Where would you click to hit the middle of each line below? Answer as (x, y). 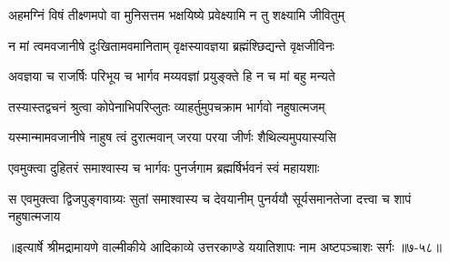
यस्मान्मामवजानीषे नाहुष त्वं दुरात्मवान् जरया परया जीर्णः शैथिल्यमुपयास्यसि (172, 137)
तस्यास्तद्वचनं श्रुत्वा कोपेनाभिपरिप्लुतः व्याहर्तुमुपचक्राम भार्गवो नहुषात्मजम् (167, 106)
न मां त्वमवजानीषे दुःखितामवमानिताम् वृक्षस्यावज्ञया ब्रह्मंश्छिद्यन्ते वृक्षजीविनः (171, 45)
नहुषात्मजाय (35, 216)
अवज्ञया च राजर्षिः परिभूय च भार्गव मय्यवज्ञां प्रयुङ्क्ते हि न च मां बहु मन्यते (172, 76)
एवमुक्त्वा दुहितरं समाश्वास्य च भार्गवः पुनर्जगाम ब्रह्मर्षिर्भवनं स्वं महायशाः (164, 167)
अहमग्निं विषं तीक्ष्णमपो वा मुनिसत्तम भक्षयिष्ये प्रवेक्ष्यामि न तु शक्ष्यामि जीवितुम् (176, 15)
